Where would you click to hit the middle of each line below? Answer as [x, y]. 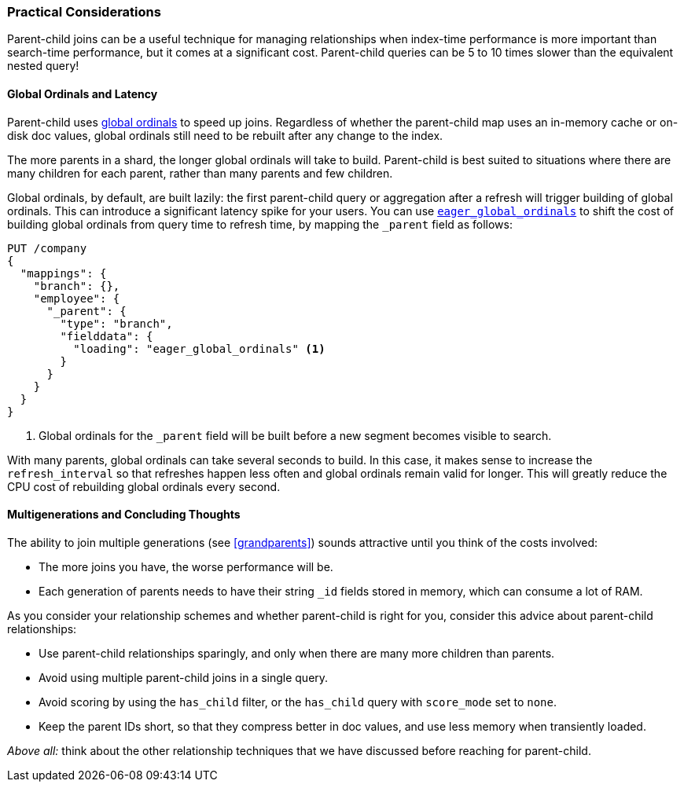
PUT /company [47, 248]
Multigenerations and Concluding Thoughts [124, 515]
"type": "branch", [116, 323]
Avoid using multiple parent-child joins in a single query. [184, 677]
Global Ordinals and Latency [83, 93]
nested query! [43, 66]
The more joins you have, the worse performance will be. [186, 566]
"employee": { [77, 298]
